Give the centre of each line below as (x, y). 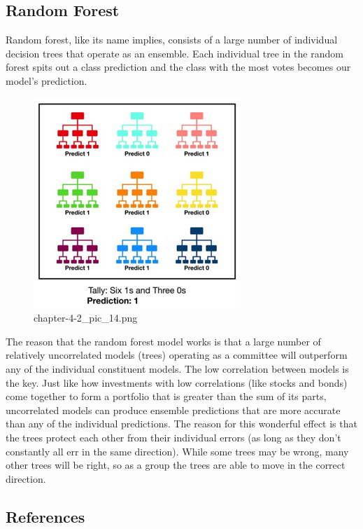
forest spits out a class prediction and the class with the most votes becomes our (178, 67)
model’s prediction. (47, 80)
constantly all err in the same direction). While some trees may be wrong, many (177, 451)
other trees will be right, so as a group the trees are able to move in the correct (176, 465)
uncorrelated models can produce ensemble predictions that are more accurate (173, 410)
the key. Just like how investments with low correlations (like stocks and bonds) (177, 382)
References (45, 516)
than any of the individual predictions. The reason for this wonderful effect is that (181, 424)
